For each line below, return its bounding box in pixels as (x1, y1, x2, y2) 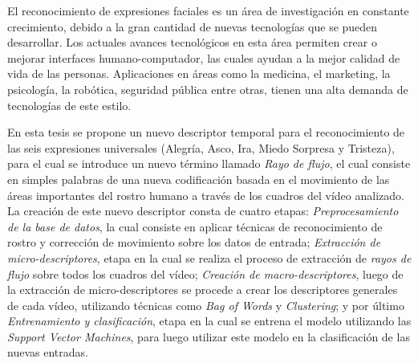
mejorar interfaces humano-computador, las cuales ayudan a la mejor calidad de (7, 49, 400, 66)
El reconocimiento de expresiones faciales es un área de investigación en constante (7, 2, 409, 18)
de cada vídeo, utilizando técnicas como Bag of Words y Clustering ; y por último (7, 296, 404, 313)
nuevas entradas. (7, 344, 88, 361)
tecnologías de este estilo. (7, 96, 132, 113)
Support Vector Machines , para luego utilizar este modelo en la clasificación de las (7, 328, 410, 345)
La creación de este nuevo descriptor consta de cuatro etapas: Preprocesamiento (7, 202, 399, 219)
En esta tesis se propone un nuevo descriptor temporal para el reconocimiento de (7, 124, 405, 141)
